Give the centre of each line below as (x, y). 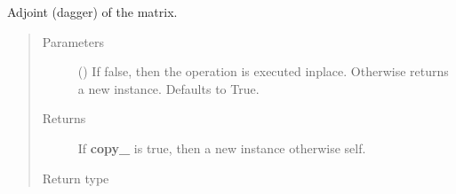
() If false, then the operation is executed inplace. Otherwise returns (263, 71)
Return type (76, 178)
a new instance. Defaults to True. (168, 88)
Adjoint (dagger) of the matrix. (92, 12)
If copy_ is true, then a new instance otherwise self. (222, 147)
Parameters (73, 41)
